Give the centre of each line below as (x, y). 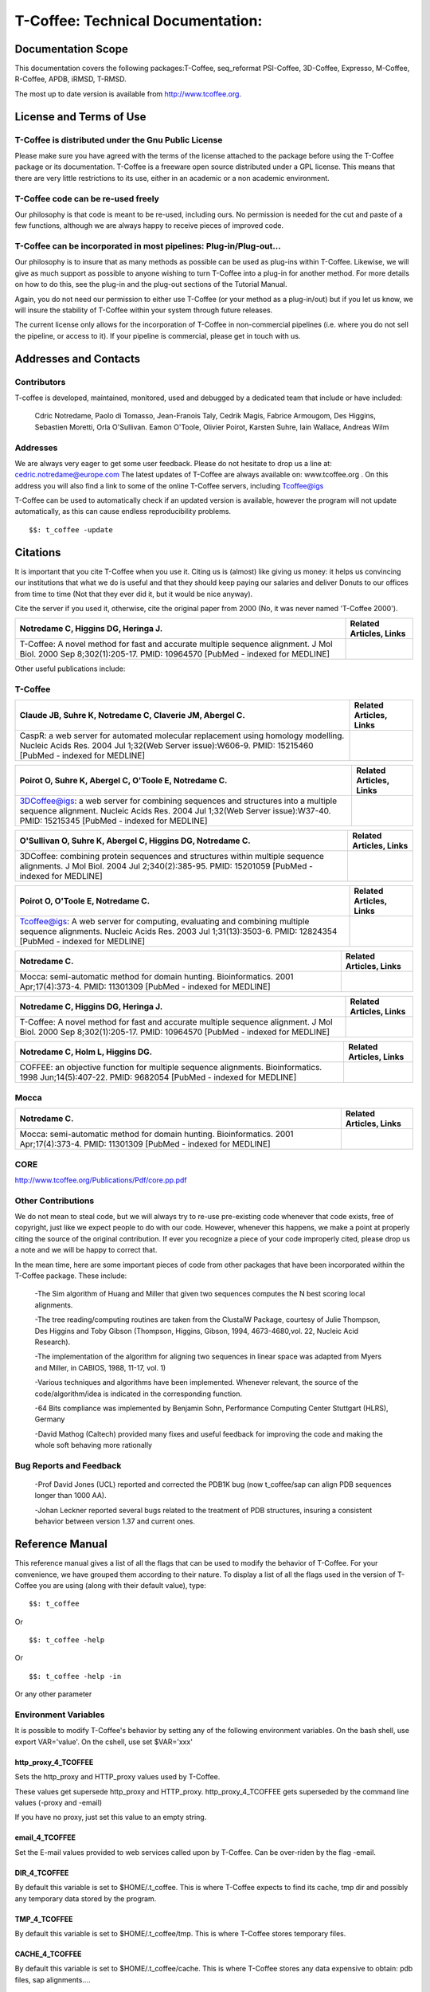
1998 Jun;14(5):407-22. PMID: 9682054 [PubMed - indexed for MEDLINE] (158, 1077)
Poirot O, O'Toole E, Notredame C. (85, 901)
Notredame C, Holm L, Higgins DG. (86, 1052)
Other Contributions (55, 1201)
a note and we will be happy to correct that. (86, 1250)
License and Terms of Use (80, 117)
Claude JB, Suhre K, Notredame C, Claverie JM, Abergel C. (133, 716)
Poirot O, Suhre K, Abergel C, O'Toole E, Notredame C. (123, 781)
